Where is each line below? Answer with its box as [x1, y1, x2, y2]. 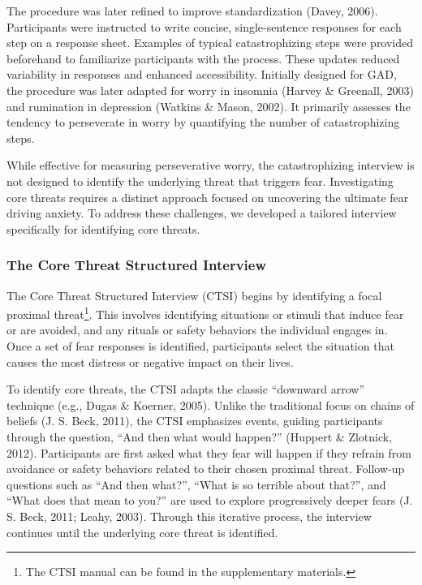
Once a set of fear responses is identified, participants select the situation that [6, 337, 394, 354]
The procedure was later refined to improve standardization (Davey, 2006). [6, 2, 378, 19]
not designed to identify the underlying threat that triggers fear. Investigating [6, 172, 394, 189]
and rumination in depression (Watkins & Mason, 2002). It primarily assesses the [6, 97, 411, 114]
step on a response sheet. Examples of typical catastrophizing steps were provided [6, 34, 414, 51]
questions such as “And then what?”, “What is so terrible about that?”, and [6, 475, 386, 493]
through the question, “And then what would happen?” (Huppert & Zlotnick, [6, 428, 393, 445]
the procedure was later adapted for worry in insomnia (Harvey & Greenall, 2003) [6, 81, 414, 98]
